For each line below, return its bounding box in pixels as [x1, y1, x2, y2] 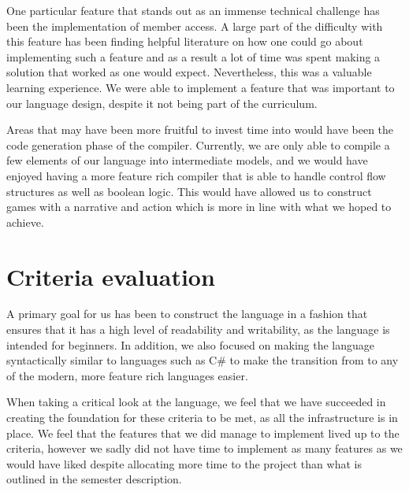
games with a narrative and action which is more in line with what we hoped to [6, 198, 392, 215]
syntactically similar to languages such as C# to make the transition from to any [6, 352, 399, 368]
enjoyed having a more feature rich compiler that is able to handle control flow [6, 167, 386, 183]
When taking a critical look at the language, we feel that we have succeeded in [6, 394, 386, 410]
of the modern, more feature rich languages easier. [6, 367, 248, 383]
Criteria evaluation [6, 260, 215, 292]
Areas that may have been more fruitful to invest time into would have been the [6, 121, 394, 138]
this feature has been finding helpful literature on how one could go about [6, 33, 363, 50]
